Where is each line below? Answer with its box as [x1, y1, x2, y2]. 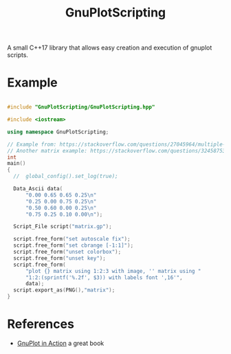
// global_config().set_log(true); [13, 173, 118, 180]
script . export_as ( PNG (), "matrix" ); [13, 287, 115, 294]
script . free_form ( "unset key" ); [13, 254, 107, 262]
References [7, 316, 74, 332]
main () [7, 160, 26, 167]
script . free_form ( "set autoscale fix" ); [13, 236, 131, 243]
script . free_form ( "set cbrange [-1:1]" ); [13, 242, 134, 249]
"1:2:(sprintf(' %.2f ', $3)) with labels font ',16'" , [25, 274, 184, 281]
